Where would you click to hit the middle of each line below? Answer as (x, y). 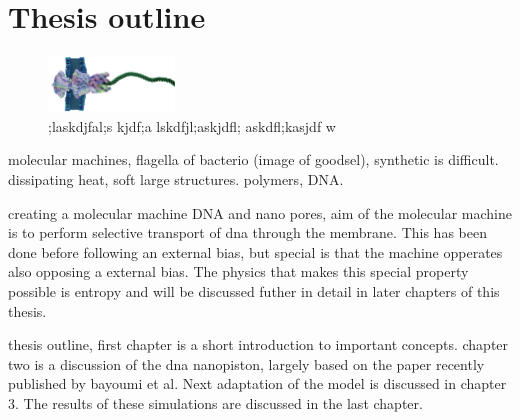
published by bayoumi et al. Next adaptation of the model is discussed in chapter (257, 383)
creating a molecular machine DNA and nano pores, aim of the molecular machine (260, 212)
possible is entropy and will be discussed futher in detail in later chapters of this (254, 291)
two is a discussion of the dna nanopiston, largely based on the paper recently (246, 363)
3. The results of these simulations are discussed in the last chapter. (215, 402)
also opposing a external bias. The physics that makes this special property (238, 271)
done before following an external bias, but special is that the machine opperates (255, 251)
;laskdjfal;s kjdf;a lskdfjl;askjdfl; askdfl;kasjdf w (192, 125)
